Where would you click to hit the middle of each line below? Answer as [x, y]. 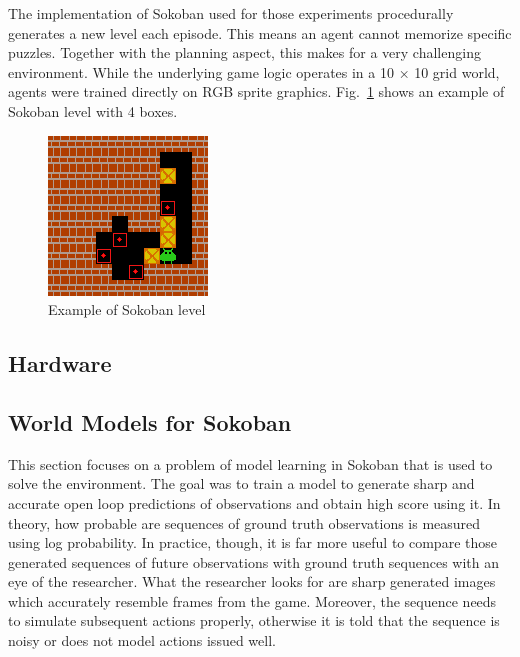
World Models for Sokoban [150, 421]
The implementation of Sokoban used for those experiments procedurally [231, 13]
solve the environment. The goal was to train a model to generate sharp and [241, 483]
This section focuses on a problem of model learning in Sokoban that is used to [250, 463]
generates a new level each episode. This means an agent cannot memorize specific [260, 32]
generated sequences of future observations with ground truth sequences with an [254, 561]
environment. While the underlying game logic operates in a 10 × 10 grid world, [254, 71]
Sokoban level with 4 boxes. [93, 110]
